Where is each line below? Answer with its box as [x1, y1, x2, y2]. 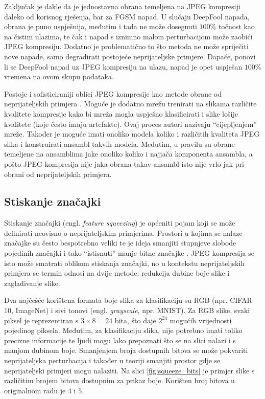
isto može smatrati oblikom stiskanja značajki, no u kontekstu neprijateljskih [4, 257, 245, 268]
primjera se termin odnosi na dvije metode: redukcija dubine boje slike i [4, 268, 230, 278]
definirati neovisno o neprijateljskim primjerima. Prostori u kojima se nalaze [4, 227, 243, 238]
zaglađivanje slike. [4, 277, 60, 288]
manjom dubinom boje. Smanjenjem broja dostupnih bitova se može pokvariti [4, 345, 248, 356]
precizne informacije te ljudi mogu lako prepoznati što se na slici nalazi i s [4, 335, 236, 345]
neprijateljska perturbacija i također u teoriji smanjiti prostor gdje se [4, 355, 221, 366]
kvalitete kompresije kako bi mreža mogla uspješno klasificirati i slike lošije [4, 108, 238, 119]
